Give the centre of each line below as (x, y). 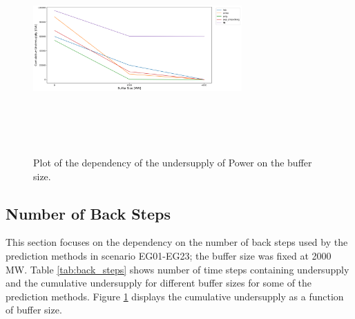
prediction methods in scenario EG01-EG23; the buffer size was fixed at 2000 (169, 255)
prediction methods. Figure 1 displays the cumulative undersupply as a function (175, 296)
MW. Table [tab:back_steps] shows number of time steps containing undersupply (177, 269)
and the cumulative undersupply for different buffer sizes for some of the (159, 283)
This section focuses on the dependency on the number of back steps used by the (177, 242)
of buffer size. (34, 310)
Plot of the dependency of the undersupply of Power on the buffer (173, 162)
